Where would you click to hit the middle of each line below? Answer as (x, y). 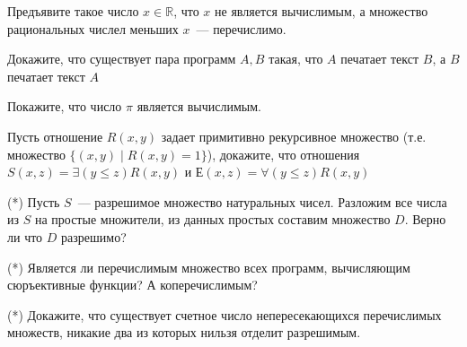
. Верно (425, 219)
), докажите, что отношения (283, 154)
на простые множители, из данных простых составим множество (212, 219)
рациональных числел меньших (93, 28)
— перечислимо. (241, 28)
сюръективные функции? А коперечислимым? (132, 285)
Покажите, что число (65, 106)
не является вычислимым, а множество (322, 11)
